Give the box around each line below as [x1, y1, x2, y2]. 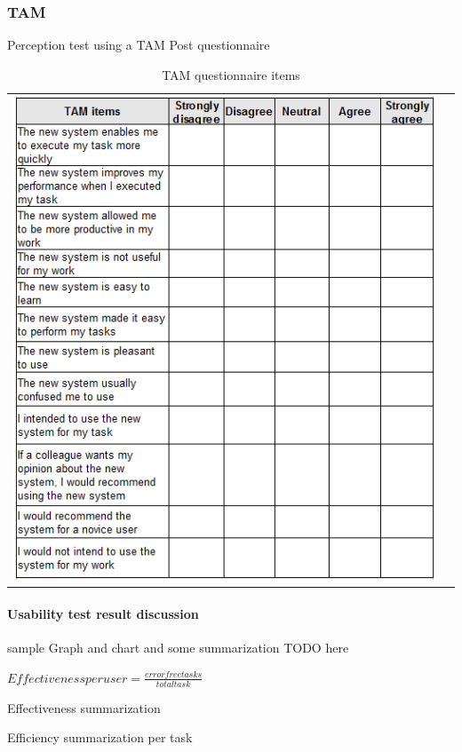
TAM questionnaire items [162, 65, 300, 83]
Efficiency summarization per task [7, 728, 193, 747]
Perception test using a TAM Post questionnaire [7, 36, 270, 54]
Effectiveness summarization [7, 698, 161, 716]
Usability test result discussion [7, 604, 199, 622]
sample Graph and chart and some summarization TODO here [7, 638, 349, 657]
